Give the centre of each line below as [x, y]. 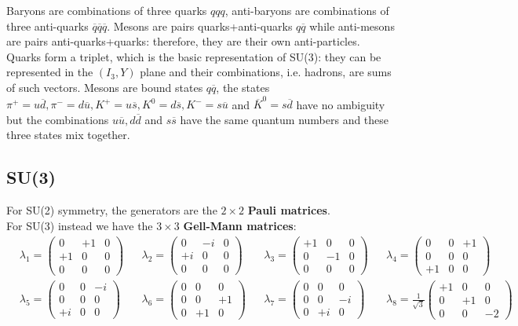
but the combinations [58, 119]
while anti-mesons [352, 26]
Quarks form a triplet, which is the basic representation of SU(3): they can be [194, 56]
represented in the [50, 72]
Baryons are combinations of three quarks [107, 10]
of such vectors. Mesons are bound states [105, 87]
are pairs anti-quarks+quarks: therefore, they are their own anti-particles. [183, 41]
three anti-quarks [47, 26]
